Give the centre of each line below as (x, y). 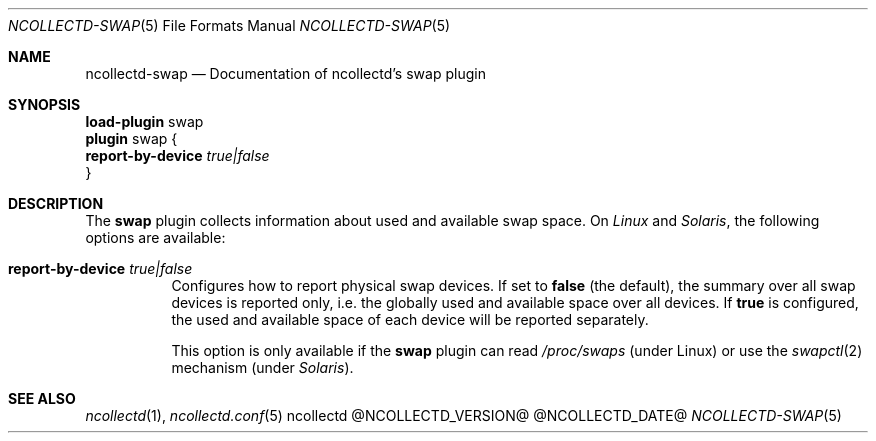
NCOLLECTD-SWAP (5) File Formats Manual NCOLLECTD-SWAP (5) (229, 25)
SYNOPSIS (44, 104)
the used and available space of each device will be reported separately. (410, 319)
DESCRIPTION (56, 203)
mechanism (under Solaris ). (262, 367)
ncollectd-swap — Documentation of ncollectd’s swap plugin (285, 73)
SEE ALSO (42, 398)
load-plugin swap (144, 121)
